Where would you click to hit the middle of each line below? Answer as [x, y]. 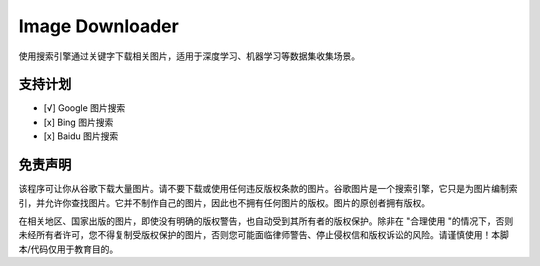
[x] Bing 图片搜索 [78, 122]
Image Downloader [98, 26]
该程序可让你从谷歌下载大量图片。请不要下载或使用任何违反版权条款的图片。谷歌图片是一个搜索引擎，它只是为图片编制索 [268, 189]
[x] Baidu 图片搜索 [81, 136]
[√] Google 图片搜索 [84, 108]
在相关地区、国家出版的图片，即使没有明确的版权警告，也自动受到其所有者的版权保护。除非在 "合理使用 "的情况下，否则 [266, 221]
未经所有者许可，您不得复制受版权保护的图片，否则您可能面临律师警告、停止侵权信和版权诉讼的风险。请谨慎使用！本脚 [263, 235]
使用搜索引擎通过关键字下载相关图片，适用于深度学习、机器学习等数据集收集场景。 [189, 56]
